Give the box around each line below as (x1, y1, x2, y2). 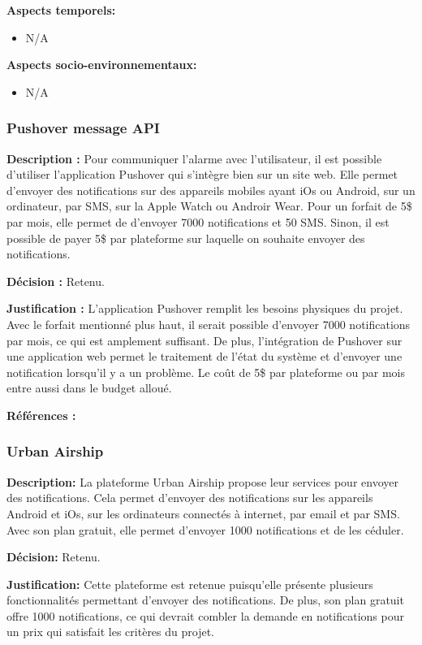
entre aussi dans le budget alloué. (6, 379, 172, 396)
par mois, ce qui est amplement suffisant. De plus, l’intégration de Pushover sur (6, 331, 403, 348)
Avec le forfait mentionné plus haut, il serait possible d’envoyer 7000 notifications (6, 315, 411, 332)
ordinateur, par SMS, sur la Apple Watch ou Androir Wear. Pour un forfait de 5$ (6, 197, 412, 214)
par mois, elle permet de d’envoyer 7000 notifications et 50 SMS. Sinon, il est (6, 213, 390, 230)
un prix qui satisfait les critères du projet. (6, 623, 214, 640)
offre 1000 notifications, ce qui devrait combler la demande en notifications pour (6, 607, 404, 624)
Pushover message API (6, 118, 160, 138)
